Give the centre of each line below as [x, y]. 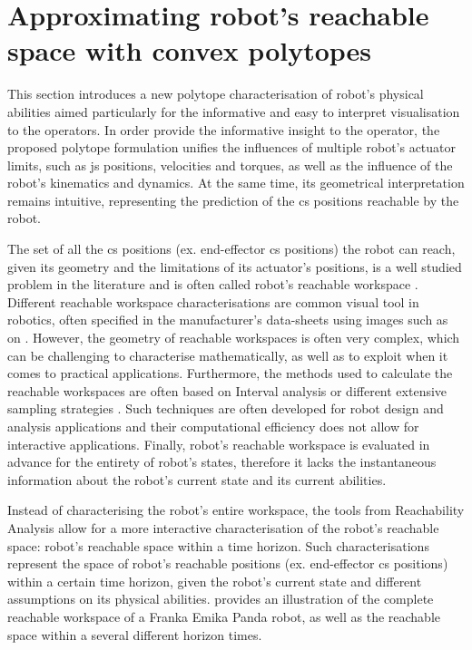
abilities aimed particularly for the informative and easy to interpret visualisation [234, 111]
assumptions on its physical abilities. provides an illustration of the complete [221, 599]
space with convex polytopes [190, 50]
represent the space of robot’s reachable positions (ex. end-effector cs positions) [228, 563]
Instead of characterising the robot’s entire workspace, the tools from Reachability [236, 510]
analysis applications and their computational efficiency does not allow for [213, 426]
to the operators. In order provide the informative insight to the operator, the [224, 129]
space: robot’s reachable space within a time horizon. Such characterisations [218, 545]
